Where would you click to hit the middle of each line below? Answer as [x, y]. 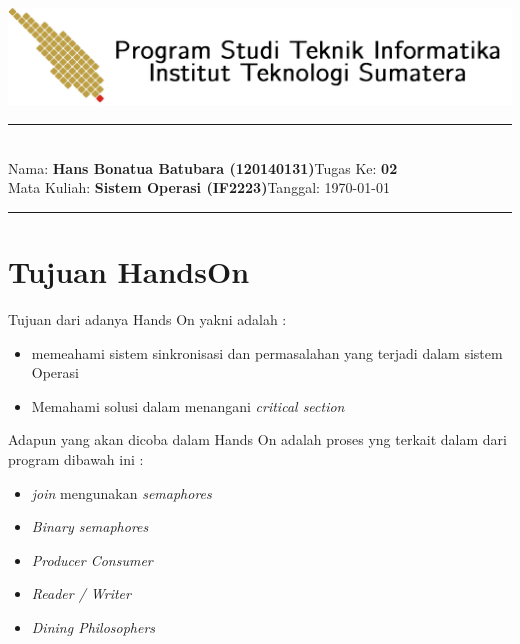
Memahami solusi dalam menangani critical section [188, 405]
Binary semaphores [90, 526]
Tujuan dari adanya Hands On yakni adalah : [147, 318]
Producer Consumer [92, 559]
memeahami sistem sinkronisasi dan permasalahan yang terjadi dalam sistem [267, 352]
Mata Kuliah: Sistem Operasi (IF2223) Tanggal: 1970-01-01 [199, 187]
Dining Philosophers [93, 626]
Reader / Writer [81, 593]
